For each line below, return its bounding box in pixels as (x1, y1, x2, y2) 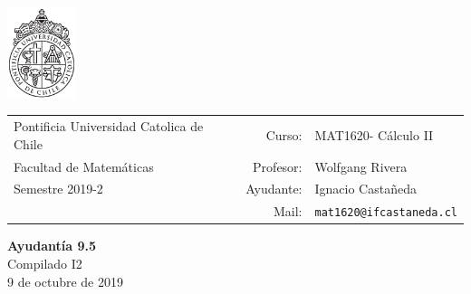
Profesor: (253, 156, 303, 175)
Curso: (265, 125, 303, 144)
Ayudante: (245, 179, 303, 198)
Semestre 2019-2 (14, 179, 103, 198)
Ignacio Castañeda (314, 179, 417, 198)
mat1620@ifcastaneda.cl (314, 206, 457, 220)
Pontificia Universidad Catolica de (14, 117, 204, 136)
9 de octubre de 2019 (7, 271, 123, 290)
